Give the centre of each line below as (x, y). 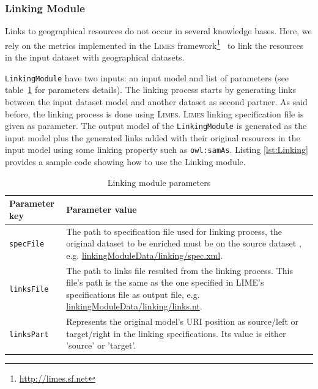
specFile (27, 244)
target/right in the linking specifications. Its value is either (176, 333)
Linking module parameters (159, 182)
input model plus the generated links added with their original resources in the (153, 137)
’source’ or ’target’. (101, 345)
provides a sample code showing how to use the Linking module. (125, 161)
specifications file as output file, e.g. (133, 294)
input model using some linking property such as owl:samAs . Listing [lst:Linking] (157, 150)
